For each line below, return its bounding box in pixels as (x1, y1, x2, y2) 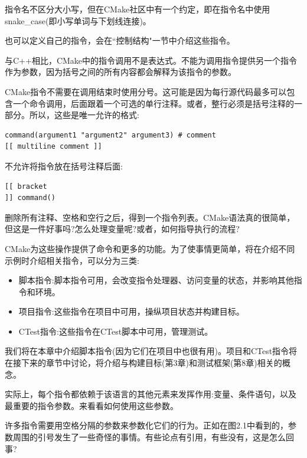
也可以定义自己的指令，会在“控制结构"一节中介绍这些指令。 (5, 34, 235, 47)
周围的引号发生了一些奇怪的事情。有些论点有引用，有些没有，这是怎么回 (12, 431, 294, 443)
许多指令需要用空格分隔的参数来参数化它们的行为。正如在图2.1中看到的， (5, 419, 288, 431)
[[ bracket (5, 182, 47, 191)
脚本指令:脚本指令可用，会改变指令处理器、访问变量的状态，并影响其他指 (18, 274, 302, 286)
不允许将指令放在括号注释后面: (5, 159, 123, 172)
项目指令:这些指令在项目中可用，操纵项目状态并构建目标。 (18, 305, 244, 318)
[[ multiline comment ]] (5, 142, 102, 151)
